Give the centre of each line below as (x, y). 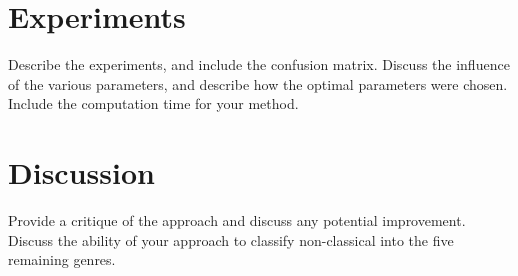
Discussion (81, 172)
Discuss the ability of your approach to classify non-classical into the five (231, 239)
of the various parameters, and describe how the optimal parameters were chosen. (258, 83)
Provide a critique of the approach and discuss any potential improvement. (237, 220)
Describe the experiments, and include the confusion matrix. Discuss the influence (259, 64)
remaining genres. (62, 259)
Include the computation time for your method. (153, 103)
